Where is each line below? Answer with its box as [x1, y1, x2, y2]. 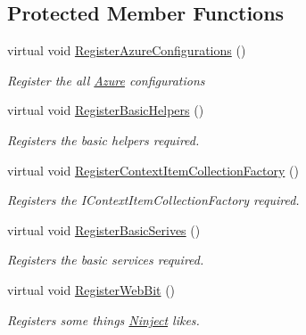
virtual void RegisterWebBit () [7, 280, 176, 298]
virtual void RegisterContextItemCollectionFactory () [7, 160, 299, 179]
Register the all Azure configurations [7, 70, 205, 89]
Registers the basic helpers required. [7, 130, 200, 149]
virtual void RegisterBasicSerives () [7, 220, 201, 239]
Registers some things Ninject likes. [7, 310, 200, 329]
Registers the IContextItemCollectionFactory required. [7, 191, 300, 209]
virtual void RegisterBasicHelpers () [7, 101, 204, 119]
